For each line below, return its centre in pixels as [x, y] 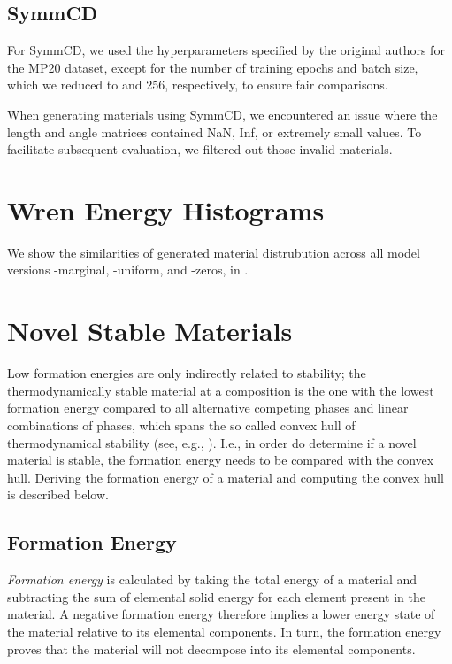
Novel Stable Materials [150, 331]
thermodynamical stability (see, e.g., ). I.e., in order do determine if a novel [212, 442]
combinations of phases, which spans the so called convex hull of [181, 425]
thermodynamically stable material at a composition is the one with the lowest [221, 390]
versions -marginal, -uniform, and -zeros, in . [128, 270]
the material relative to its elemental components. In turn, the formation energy [224, 631]
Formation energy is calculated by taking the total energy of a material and [212, 579]
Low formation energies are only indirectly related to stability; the [187, 373]
